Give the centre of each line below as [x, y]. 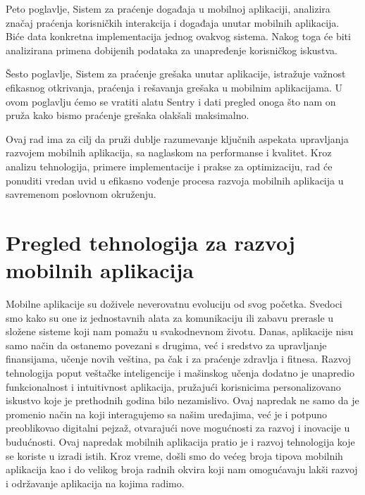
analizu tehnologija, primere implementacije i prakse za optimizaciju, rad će [169, 166]
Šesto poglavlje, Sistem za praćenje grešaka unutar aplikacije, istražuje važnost [176, 74]
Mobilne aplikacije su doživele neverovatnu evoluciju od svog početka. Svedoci [174, 304]
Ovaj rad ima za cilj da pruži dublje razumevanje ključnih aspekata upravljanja [177, 138]
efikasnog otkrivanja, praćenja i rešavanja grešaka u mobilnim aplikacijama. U [174, 87]
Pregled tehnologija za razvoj [150, 242]
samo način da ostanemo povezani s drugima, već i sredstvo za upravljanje [166, 345]
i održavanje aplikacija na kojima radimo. [95, 483]
